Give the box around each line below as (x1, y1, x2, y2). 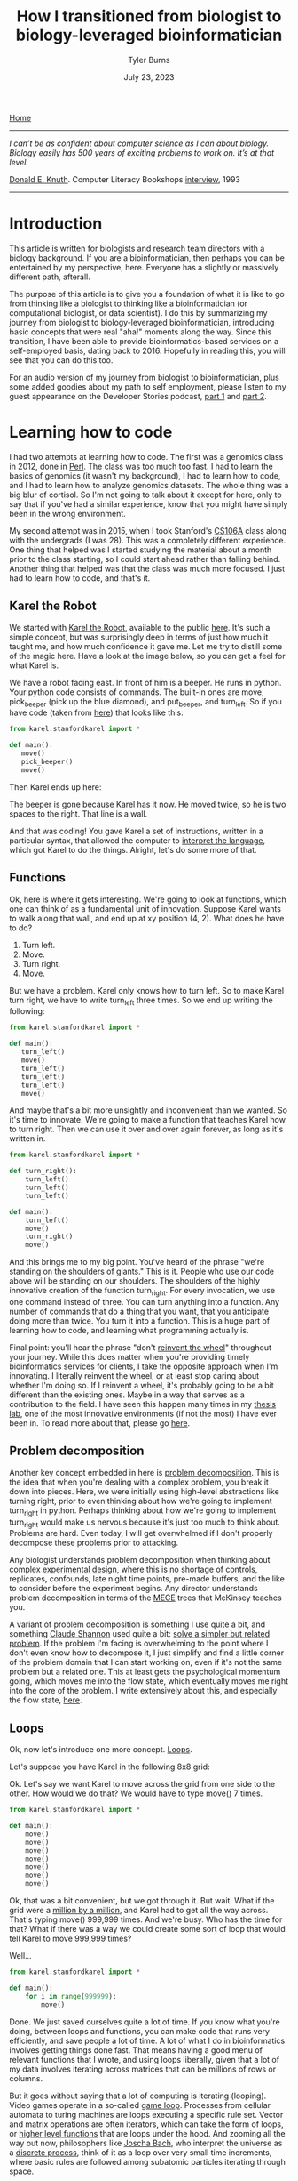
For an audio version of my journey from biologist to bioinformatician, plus (9, 372, 279, 382)
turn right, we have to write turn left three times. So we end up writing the (9, 994, 273, 1007)
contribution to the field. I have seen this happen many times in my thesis (9, 1398, 277, 1409)
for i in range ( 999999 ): (25, 1992, 117, 2000)
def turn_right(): (9, 1167, 77, 1176)
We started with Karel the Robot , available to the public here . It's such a (9, 622, 271, 632)
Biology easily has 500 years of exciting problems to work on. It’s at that (9, 147, 275, 157)
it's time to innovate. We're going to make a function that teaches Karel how (9, 1115, 286, 1125)
